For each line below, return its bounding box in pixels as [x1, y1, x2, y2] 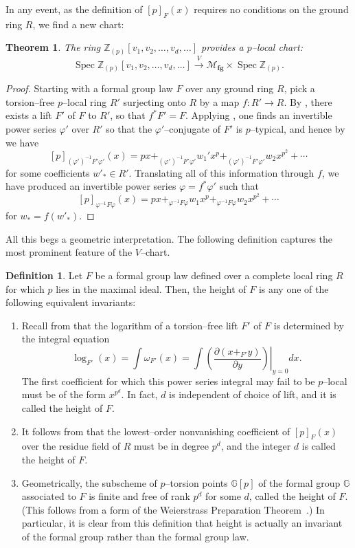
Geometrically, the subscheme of [21, 475, 157, 490]
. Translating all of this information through [128, 165, 314, 179]
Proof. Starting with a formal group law [5, 81, 173, 96]
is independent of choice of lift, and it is [169, 387, 336, 402]
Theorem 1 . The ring [5, 40, 101, 54]
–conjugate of [164, 122, 221, 135]
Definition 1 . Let [5, 268, 83, 283]
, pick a [284, 81, 315, 96]
